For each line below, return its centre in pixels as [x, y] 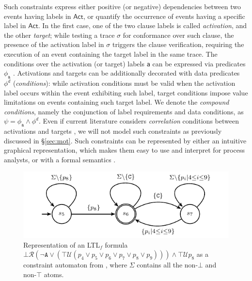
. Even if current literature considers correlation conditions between [139, 121]
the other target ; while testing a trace [59, 35]
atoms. [54, 274]
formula [116, 244]
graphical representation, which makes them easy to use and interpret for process [124, 150]
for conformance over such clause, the [178, 35]
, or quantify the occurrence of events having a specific [164, 16]
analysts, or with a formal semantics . [60, 159]
